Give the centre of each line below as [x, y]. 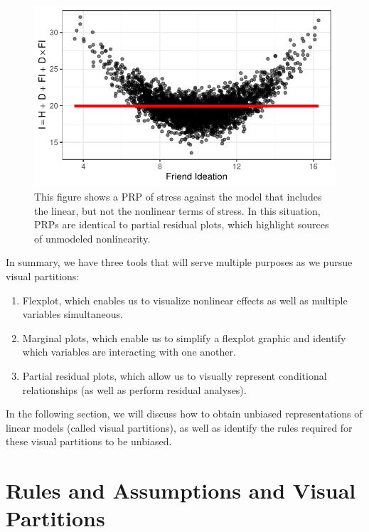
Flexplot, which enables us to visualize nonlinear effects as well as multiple [185, 300]
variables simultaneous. [73, 314]
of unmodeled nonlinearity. [92, 238]
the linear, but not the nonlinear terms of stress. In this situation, [177, 210]
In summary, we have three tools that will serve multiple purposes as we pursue [179, 262]
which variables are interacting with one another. [129, 352]
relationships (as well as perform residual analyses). [134, 389]
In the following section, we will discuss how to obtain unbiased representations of [184, 414]
